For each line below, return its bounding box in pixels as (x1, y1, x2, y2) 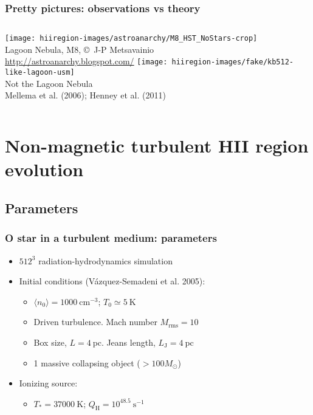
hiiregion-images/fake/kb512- (171, 58, 294, 67)
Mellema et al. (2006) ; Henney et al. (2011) (5, 89, 166, 101)
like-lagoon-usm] (5, 68, 75, 77)
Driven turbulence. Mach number (33, 315, 157, 328)
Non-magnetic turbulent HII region (5, 133, 309, 158)
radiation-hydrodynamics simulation (38, 254, 173, 267)
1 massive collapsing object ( (33, 356, 140, 369)
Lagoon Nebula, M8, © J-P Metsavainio (5, 43, 154, 55)
